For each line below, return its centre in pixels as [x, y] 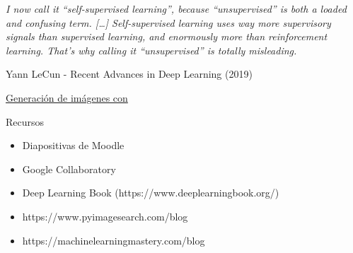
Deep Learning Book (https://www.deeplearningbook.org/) [151, 193]
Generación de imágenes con [67, 97]
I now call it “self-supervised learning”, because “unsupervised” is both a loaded [176, 8]
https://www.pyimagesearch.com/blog [105, 216]
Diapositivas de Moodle [73, 145]
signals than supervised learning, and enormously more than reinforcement [167, 36]
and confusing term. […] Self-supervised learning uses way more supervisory [168, 22]
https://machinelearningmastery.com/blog [114, 240]
